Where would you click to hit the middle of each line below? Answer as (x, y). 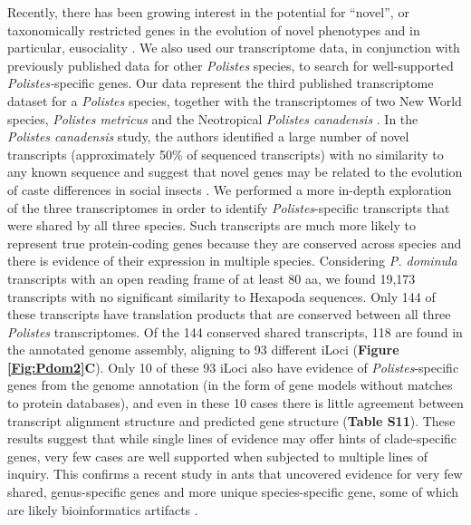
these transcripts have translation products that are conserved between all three (229, 314)
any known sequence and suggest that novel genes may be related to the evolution (235, 172)
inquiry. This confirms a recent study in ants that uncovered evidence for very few (235, 474)
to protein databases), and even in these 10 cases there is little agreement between (235, 403)
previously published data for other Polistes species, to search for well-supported (231, 65)
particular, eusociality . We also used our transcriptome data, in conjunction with (234, 48)
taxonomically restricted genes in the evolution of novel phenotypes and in (214, 29)
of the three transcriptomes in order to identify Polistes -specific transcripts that (229, 207)
